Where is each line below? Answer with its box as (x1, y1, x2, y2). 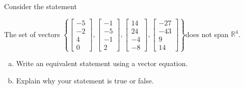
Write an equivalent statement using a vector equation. (16, 58, 188, 69)
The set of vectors (4, 28, 60, 39)
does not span (185, 28, 229, 39)
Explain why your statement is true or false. (16, 75, 154, 85)
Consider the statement (4, 1, 77, 11)
